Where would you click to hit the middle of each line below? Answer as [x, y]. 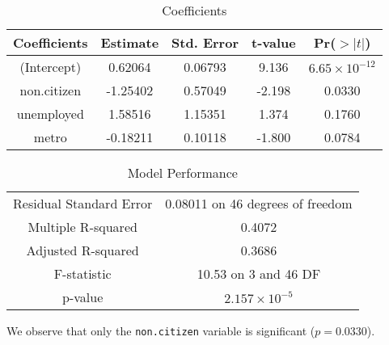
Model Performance [182, 172]
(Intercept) [51, 67]
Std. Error [205, 42]
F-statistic [82, 273]
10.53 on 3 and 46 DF [259, 273]
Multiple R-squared [82, 227]
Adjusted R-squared [82, 250]
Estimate [130, 42]
